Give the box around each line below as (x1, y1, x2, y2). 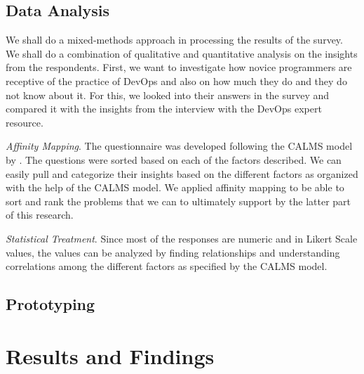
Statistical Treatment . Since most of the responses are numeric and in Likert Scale (6, 231, 358, 245)
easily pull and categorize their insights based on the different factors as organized (6, 166, 358, 181)
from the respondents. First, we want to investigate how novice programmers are (6, 60, 352, 75)
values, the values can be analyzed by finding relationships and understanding (6, 245, 340, 259)
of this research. (6, 207, 74, 222)
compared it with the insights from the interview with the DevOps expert (6, 101, 322, 116)
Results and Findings (6, 341, 215, 370)
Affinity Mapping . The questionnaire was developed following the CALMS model (6, 138, 353, 153)
